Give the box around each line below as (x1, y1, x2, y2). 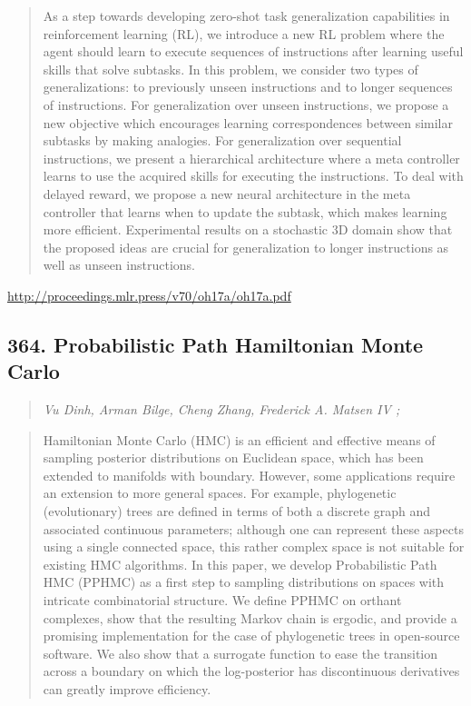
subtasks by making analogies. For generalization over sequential (43, 131, 402, 150)
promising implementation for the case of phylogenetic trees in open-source (43, 626, 460, 645)
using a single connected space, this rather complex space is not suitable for (43, 537, 465, 556)
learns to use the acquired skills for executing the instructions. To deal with (43, 166, 464, 185)
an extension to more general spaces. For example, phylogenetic (43, 483, 397, 502)
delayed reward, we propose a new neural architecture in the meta (43, 184, 411, 203)
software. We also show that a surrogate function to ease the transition (43, 643, 438, 662)
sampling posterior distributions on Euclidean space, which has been (43, 448, 424, 467)
